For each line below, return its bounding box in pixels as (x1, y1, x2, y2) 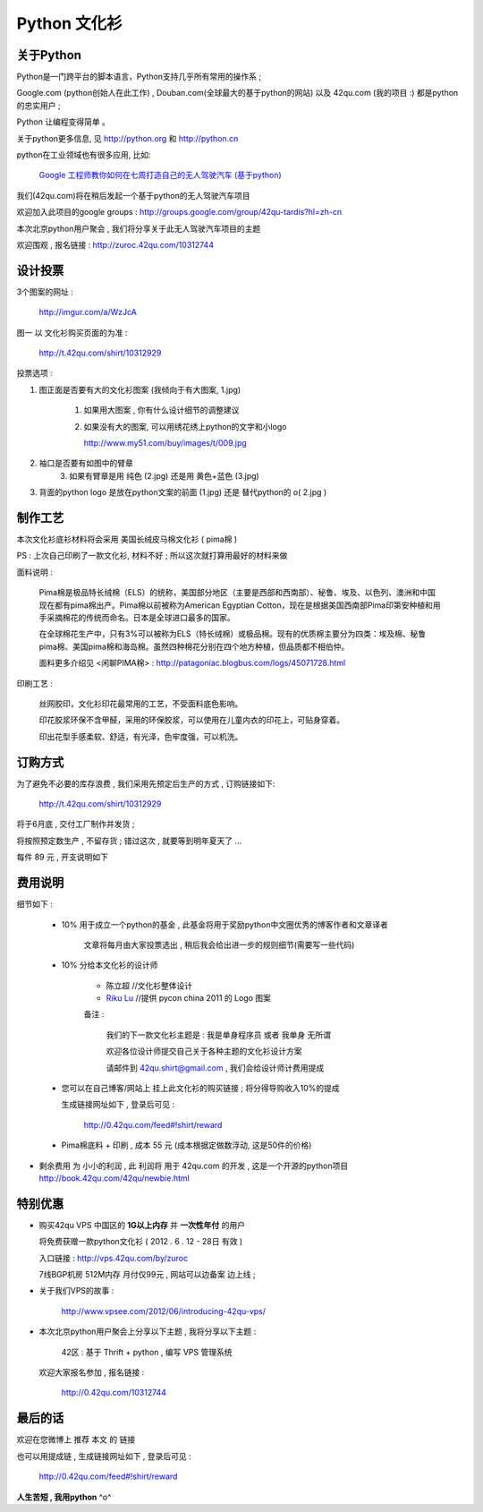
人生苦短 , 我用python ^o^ (16, 1491, 112, 1502)
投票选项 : (16, 368, 53, 379)
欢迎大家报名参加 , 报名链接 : (38, 1367, 145, 1378)
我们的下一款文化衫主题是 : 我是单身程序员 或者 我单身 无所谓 (106, 1029, 331, 1040)
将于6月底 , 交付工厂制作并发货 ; (16, 819, 135, 830)
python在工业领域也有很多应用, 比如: (16, 149, 151, 160)
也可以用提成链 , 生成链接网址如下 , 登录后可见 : (16, 1450, 191, 1461)
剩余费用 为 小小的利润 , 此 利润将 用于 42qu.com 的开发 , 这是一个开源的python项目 (38, 1160, 349, 1171)
